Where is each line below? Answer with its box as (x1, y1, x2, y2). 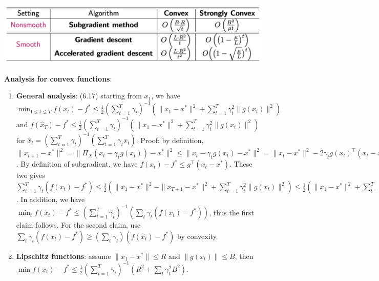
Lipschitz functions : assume (16, 250, 111, 261)
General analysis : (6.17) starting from (16, 90, 142, 101)
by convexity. (177, 230, 218, 241)
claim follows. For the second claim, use (16, 219, 141, 230)
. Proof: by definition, (136, 134, 204, 145)
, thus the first (209, 207, 254, 217)
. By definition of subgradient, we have (16, 158, 138, 169)
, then (235, 250, 254, 261)
